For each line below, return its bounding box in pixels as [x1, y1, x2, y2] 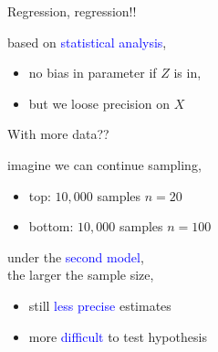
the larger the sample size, [7, 265, 154, 284]
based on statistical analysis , [7, 32, 167, 51]
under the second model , [7, 247, 144, 266]
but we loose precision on [28, 93, 170, 112]
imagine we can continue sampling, [7, 155, 202, 174]
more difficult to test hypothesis [28, 326, 207, 346]
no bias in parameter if [28, 63, 157, 82]
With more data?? [7, 124, 109, 144]
